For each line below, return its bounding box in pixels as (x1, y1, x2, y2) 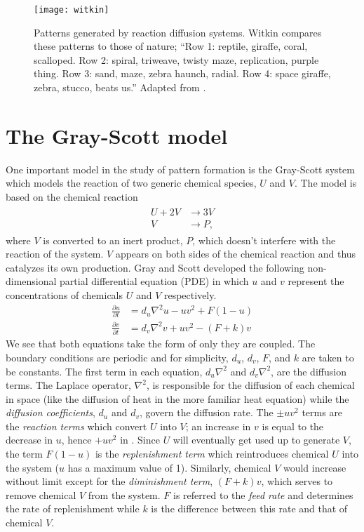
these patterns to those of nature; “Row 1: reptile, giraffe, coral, (34, 39, 308, 53)
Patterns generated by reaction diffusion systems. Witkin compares (34, 25, 322, 39)
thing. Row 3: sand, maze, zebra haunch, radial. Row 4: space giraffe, (34, 66, 331, 81)
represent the (288, 274, 344, 288)
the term (6, 446, 43, 461)
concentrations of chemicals (6, 288, 123, 302)
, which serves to (261, 474, 333, 488)
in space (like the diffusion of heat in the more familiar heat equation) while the (6, 391, 349, 406)
